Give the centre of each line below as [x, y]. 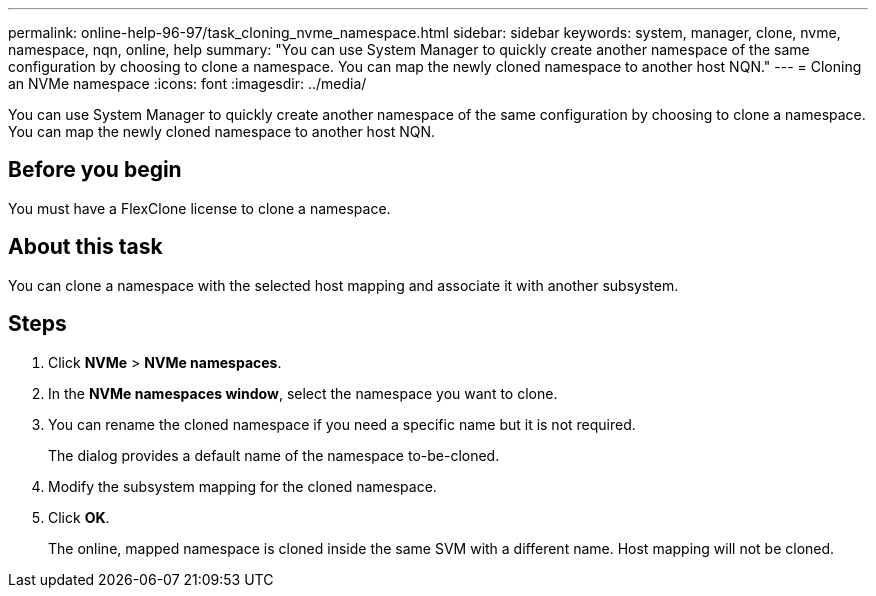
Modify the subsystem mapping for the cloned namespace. [242, 486]
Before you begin [95, 170]
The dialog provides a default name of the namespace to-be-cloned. [274, 455]
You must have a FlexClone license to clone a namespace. [199, 208]
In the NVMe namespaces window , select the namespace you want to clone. [303, 393]
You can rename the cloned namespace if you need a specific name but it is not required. [342, 424]
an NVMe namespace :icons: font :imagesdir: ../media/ [187, 83]
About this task [85, 247]
